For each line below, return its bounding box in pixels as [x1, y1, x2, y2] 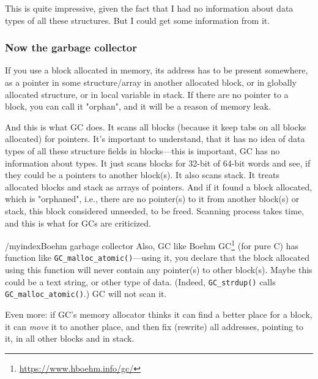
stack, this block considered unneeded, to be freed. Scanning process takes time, [5, 204, 305, 217]
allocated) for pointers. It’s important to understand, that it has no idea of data [5, 132, 305, 145]
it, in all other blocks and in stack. [5, 332, 135, 345]
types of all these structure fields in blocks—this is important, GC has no [5, 144, 280, 157]
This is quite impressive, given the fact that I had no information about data [5, 2, 294, 14]
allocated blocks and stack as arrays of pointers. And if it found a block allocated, [5, 180, 312, 193]
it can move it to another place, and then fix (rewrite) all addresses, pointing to [5, 320, 304, 332]
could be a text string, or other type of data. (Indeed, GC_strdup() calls [5, 275, 276, 288]
